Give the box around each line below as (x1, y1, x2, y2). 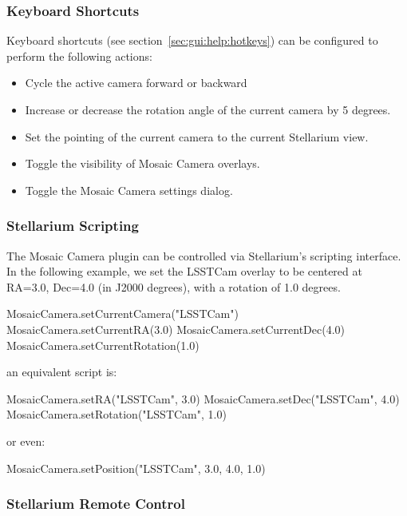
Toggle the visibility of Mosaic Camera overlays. (25, 155, 260, 172)
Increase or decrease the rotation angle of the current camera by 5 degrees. (25, 101, 391, 117)
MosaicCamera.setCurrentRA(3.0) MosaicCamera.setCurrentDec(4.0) (6, 320, 346, 337)
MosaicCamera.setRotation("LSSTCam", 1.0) (6, 406, 227, 423)
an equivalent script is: (6, 363, 117, 380)
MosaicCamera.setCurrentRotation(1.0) (6, 336, 200, 353)
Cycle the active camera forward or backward (25, 74, 247, 91)
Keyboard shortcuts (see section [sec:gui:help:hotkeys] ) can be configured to (6, 32, 378, 49)
